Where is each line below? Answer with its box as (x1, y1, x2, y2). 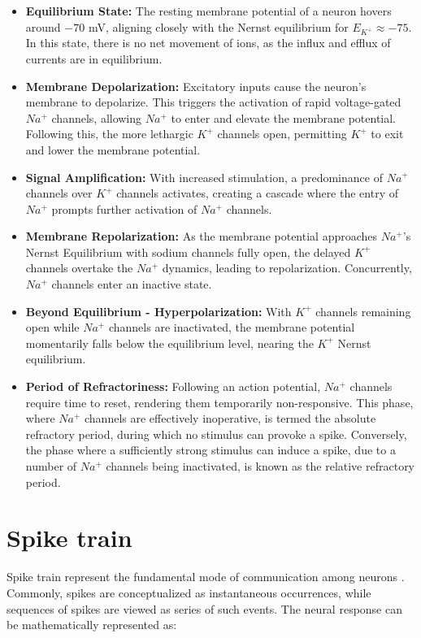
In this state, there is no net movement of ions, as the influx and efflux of (25, 34, 391, 51)
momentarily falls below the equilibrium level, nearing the (25, 334, 314, 351)
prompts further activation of (51, 200, 197, 217)
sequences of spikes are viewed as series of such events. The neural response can (7, 600, 403, 617)
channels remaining (315, 302, 411, 319)
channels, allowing (51, 109, 142, 126)
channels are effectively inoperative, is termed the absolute (85, 410, 376, 427)
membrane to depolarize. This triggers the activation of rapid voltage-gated (25, 93, 401, 111)
